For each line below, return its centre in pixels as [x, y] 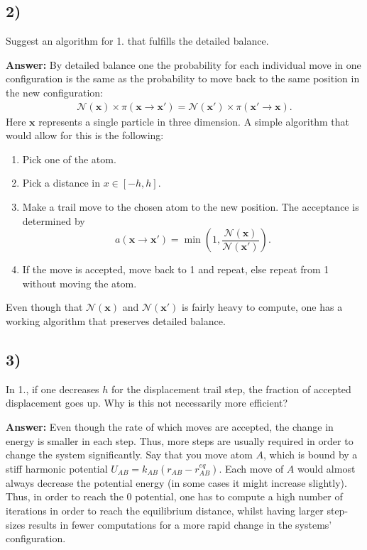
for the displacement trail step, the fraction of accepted [231, 389]
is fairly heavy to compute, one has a [262, 307]
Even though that [44, 307]
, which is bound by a [311, 455]
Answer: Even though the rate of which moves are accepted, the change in [170, 426]
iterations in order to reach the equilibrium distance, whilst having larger [165, 510]
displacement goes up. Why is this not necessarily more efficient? [147, 403]
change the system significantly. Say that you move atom [129, 455]
